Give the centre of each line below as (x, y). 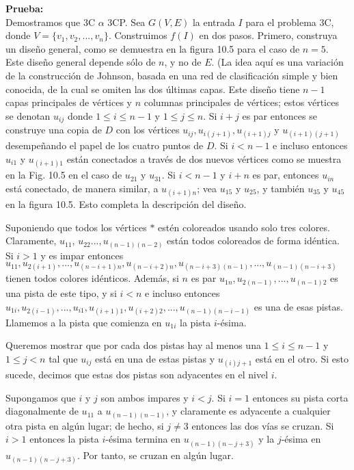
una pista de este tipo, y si (61, 292)
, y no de (183, 62)
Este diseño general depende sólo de (81, 62)
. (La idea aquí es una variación (277, 62)
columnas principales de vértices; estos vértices (241, 102)
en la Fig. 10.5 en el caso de (64, 175)
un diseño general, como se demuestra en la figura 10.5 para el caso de (153, 48)
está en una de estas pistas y (155, 358)
